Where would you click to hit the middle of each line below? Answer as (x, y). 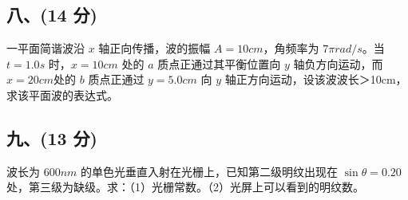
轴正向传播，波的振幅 (154, 48)
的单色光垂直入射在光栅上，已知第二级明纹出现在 (210, 171)
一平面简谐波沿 (46, 48)
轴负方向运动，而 (338, 63)
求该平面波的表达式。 (62, 94)
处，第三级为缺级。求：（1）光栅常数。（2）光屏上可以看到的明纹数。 (185, 187)
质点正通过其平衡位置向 (219, 63)
